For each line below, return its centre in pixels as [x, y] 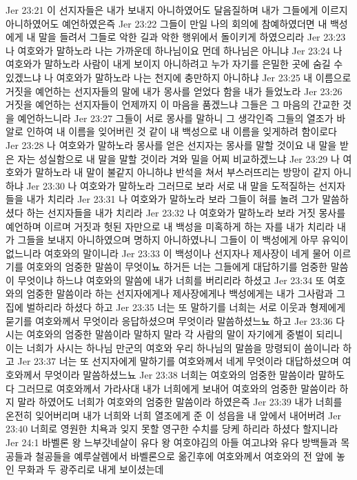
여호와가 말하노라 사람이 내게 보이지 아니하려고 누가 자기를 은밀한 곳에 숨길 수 [174, 64]
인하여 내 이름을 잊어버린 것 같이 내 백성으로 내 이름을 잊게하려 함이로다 [182, 131]
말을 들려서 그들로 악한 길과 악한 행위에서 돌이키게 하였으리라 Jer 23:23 [192, 37]
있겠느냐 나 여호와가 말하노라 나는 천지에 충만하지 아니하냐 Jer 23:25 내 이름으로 [178, 77]
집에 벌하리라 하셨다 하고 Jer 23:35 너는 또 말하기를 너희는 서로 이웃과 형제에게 [176, 307]
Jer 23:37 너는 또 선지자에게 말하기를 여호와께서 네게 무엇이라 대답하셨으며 [178, 361]
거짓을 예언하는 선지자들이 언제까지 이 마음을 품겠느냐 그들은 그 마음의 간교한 [173, 104]
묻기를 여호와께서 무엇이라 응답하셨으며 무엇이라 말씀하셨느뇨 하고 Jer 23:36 [169, 320]
